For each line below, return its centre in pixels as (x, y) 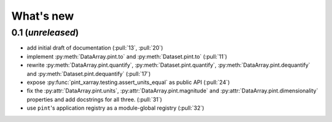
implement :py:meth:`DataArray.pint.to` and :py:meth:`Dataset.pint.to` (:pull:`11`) (127, 56)
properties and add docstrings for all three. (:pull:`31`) (94, 99)
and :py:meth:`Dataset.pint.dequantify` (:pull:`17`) (89, 74)
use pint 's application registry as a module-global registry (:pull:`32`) (116, 108)
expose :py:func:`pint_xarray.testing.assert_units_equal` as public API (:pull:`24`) (128, 82)
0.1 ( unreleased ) (45, 32)
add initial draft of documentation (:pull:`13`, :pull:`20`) (95, 48)
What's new (43, 16)
